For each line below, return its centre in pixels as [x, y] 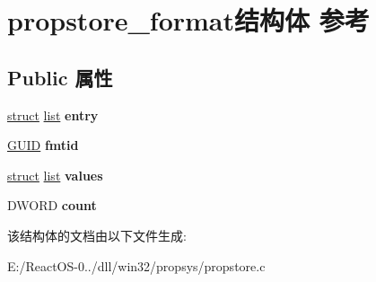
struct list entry [53, 115]
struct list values [55, 175]
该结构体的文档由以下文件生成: [97, 235]
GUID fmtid [43, 145]
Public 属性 [60, 77]
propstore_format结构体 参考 [188, 20]
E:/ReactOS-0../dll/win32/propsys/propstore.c [136, 265]
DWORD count [52, 205]
